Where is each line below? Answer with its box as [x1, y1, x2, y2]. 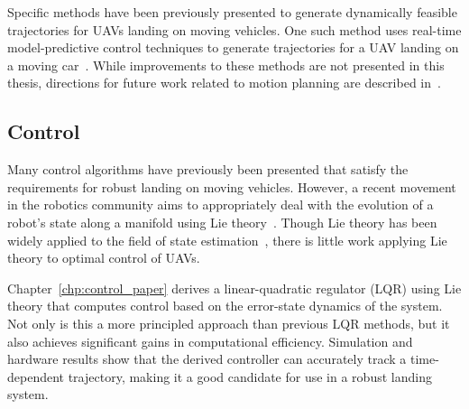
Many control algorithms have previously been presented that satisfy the [7, 160, 409, 179]
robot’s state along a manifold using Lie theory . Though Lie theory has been [7, 212, 437, 231]
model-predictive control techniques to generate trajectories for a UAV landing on [7, 38, 459, 57]
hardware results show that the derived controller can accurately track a [7, 349, 407, 368]
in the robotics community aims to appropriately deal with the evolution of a [7, 195, 434, 214]
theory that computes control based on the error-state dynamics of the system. [7, 296, 443, 315]
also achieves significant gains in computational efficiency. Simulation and [7, 331, 413, 350]
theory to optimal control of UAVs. [7, 248, 200, 267]
